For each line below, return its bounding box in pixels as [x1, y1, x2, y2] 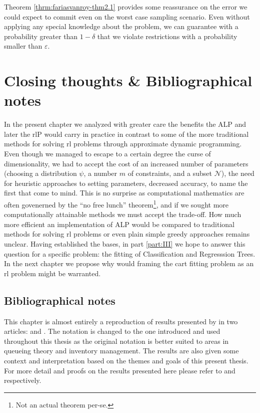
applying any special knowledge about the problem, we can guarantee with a [4, 21, 238, 32]
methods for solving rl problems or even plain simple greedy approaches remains [4, 229, 250, 239]
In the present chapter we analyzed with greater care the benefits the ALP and [4, 119, 246, 129]
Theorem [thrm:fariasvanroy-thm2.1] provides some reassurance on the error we [4, 2, 247, 12]
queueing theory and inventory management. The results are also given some [4, 345, 239, 356]
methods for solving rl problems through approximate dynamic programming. [4, 138, 242, 149]
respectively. [4, 375, 41, 385]
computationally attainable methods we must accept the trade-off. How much [4, 209, 241, 220]
